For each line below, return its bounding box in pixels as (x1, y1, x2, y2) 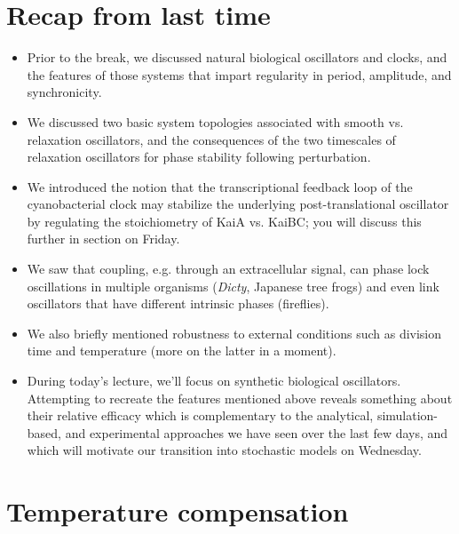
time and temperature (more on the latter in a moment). (27, 341, 336, 360)
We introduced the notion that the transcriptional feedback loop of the (27, 177, 413, 195)
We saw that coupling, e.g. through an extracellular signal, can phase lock (27, 259, 430, 278)
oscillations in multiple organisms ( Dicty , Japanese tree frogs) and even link (27, 276, 439, 295)
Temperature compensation (6, 493, 349, 530)
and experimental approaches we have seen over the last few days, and (65, 423, 448, 442)
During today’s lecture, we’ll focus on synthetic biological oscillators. (27, 371, 401, 390)
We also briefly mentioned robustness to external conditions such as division (27, 323, 442, 342)
